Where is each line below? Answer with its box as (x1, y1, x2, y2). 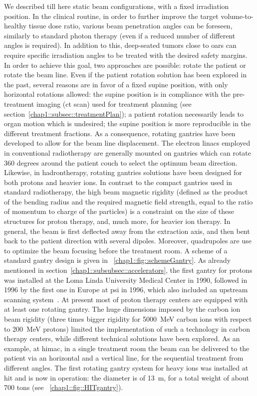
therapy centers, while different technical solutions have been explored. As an (4, 333, 240, 344)
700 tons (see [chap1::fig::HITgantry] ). (4, 382, 123, 393)
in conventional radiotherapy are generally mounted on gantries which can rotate (4, 147, 251, 158)
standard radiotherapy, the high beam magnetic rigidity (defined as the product (4, 187, 248, 197)
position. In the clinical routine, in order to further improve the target (4, 10, 219, 21)
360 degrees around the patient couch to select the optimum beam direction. (4, 157, 238, 168)
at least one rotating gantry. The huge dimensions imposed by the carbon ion (4, 304, 241, 314)
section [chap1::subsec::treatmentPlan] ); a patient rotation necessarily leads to (4, 108, 244, 119)
